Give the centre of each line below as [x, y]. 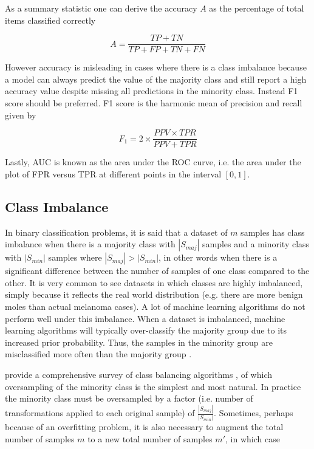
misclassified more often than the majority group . [98, 354]
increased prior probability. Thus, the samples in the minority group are [139, 342]
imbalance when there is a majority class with [90, 244]
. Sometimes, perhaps [254, 413]
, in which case [252, 439]
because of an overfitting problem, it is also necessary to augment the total [144, 427]
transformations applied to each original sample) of [100, 413]
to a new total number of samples [150, 439]
